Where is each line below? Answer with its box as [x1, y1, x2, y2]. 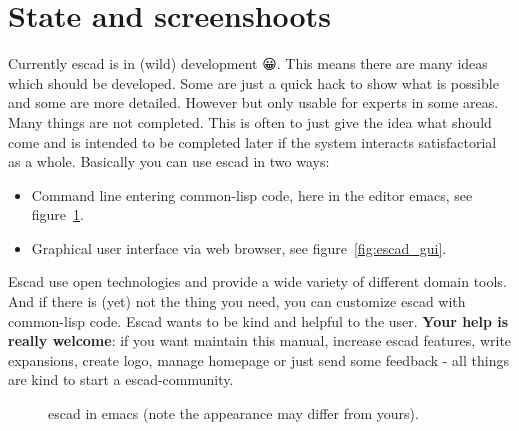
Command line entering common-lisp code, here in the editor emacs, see [31, 184, 473, 205]
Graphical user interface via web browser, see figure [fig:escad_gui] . [31, 237, 447, 258]
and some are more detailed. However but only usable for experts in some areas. [8, 92, 499, 113]
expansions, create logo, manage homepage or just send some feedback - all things [8, 349, 509, 370]
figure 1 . [31, 204, 84, 225]
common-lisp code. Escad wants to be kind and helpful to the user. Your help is [8, 310, 509, 331]
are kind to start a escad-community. [8, 369, 234, 390]
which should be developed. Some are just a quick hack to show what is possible [8, 72, 499, 93]
